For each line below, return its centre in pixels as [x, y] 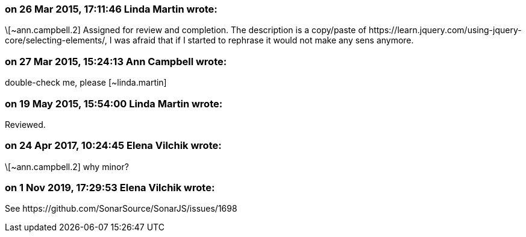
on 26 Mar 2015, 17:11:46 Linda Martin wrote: [111, 9]
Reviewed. [25, 124]
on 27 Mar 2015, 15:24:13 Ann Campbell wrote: [116, 61]
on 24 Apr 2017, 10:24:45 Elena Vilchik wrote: [113, 146]
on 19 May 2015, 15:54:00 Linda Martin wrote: [114, 103]
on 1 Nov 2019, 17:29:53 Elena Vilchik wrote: [110, 188]
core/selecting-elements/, [56, 40]
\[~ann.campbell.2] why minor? [67, 166]
